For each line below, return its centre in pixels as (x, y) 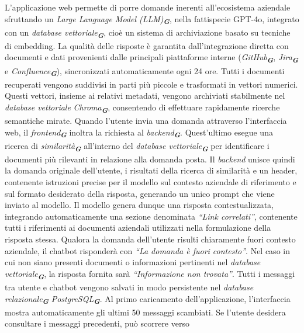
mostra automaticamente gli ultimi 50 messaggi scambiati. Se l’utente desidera (145, 312)
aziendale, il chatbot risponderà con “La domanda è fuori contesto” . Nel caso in (147, 250)
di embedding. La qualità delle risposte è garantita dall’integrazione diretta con (147, 45)
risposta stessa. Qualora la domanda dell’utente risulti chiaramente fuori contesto (150, 239)
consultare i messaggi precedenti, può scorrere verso (97, 323)
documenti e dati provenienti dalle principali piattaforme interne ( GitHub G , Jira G (152, 58)
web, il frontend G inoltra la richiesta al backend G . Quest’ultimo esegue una (139, 133)
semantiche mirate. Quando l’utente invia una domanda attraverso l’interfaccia (146, 120)
